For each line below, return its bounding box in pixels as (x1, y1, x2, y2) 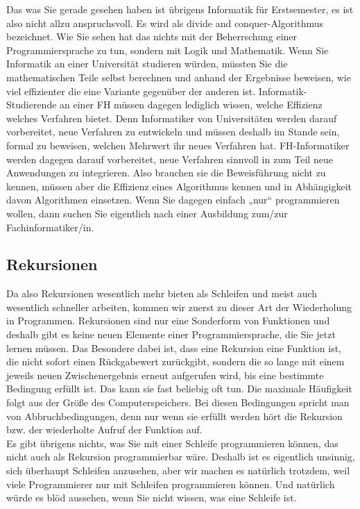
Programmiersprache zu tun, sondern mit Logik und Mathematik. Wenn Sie (6, 42, 329, 57)
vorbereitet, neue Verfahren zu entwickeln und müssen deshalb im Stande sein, (6, 124, 340, 139)
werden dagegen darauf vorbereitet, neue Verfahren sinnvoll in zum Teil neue (6, 151, 333, 166)
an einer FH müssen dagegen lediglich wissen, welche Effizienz (60, 97, 323, 112)
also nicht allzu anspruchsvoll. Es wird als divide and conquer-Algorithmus (6, 15, 324, 30)
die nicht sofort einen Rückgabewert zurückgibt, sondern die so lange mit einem (6, 354, 345, 369)
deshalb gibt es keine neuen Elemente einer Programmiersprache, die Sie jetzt (6, 327, 336, 342)
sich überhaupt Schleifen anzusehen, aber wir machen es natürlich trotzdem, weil (6, 463, 350, 478)
